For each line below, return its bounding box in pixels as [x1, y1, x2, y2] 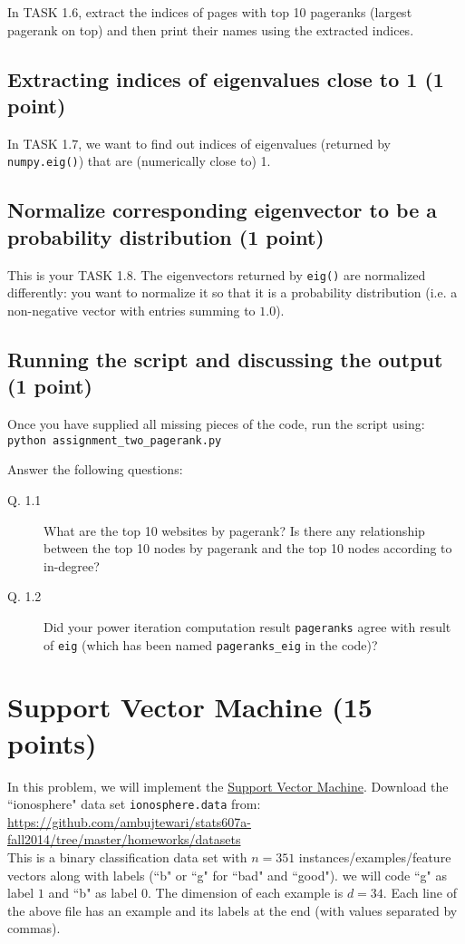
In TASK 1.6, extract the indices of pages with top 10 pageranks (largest [7, 3, 412, 21]
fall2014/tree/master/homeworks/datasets [7, 830, 241, 849]
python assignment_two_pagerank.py [7, 433, 222, 447]
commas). [7, 919, 61, 938]
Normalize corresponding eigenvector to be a [7, 196, 438, 224]
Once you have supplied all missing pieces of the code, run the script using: [7, 414, 425, 433]
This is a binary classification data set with [7, 847, 247, 866]
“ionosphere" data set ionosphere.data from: [7, 794, 261, 813]
